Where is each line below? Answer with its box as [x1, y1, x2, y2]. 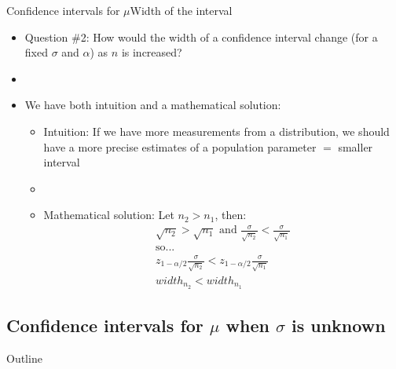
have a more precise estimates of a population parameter [43, 138, 317, 155]
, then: [214, 206, 247, 223]
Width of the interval [130, 2, 233, 18]
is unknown [291, 313, 386, 338]
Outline [6, 350, 42, 367]
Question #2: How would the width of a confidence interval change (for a [24, 28, 378, 45]
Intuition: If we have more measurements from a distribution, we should [43, 122, 390, 139]
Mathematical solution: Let [43, 206, 174, 223]
